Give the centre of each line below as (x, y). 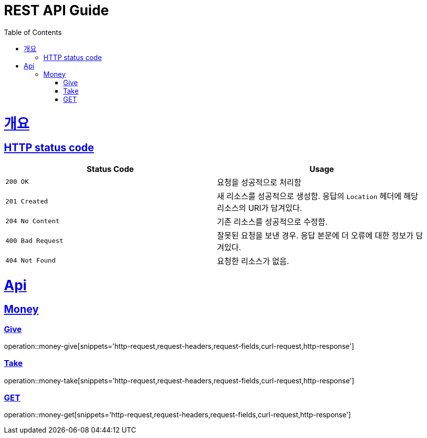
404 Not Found (31, 261)
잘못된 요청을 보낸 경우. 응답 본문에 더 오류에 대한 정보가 (315, 235)
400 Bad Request (35, 241)
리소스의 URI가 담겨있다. (260, 208)
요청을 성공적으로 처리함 (259, 182)
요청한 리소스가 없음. (253, 261)
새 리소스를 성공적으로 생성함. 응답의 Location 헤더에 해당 (318, 196)
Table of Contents (33, 32)
